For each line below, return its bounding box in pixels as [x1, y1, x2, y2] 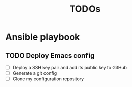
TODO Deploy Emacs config [5, 51, 95, 60]
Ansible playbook [5, 31, 80, 43]
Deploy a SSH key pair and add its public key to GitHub [12, 65, 127, 70]
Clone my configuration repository [12, 76, 84, 82]
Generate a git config [12, 70, 57, 76]
